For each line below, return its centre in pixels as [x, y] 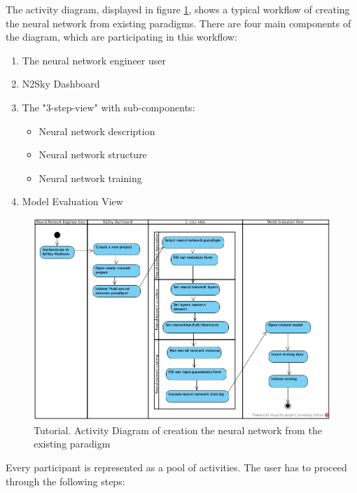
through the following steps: [65, 481]
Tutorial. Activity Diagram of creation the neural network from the [178, 430]
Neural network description [97, 131]
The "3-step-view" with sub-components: [108, 107]
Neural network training [90, 178]
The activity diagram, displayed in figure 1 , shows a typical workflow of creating [178, 9]
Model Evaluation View [72, 201]
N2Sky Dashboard [61, 84]
